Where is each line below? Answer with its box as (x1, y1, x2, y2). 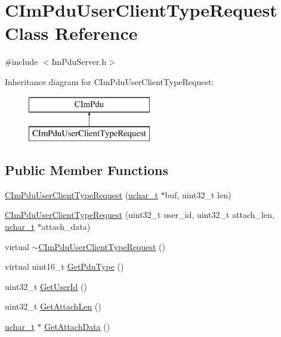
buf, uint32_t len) (165, 188, 231, 201)
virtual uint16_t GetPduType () (5, 260, 124, 273)
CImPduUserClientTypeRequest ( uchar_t (5, 188, 158, 201)
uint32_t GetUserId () (5, 280, 87, 292)
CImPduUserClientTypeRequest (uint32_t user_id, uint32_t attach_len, (5, 208, 274, 221)
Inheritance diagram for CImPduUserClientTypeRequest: (5, 75, 214, 88)
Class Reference (5, 21, 138, 45)
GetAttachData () (44, 320, 110, 333)
